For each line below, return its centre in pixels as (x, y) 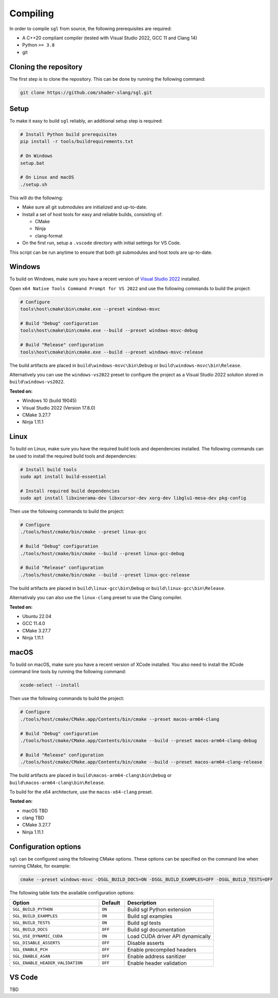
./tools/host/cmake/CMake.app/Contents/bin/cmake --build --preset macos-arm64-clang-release (141, 762)
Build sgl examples (150, 916)
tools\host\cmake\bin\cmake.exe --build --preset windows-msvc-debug (109, 330)
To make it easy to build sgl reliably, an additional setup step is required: (86, 121)
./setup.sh (34, 184)
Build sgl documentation (156, 930)
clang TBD (33, 818)
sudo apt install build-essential (63, 477)
